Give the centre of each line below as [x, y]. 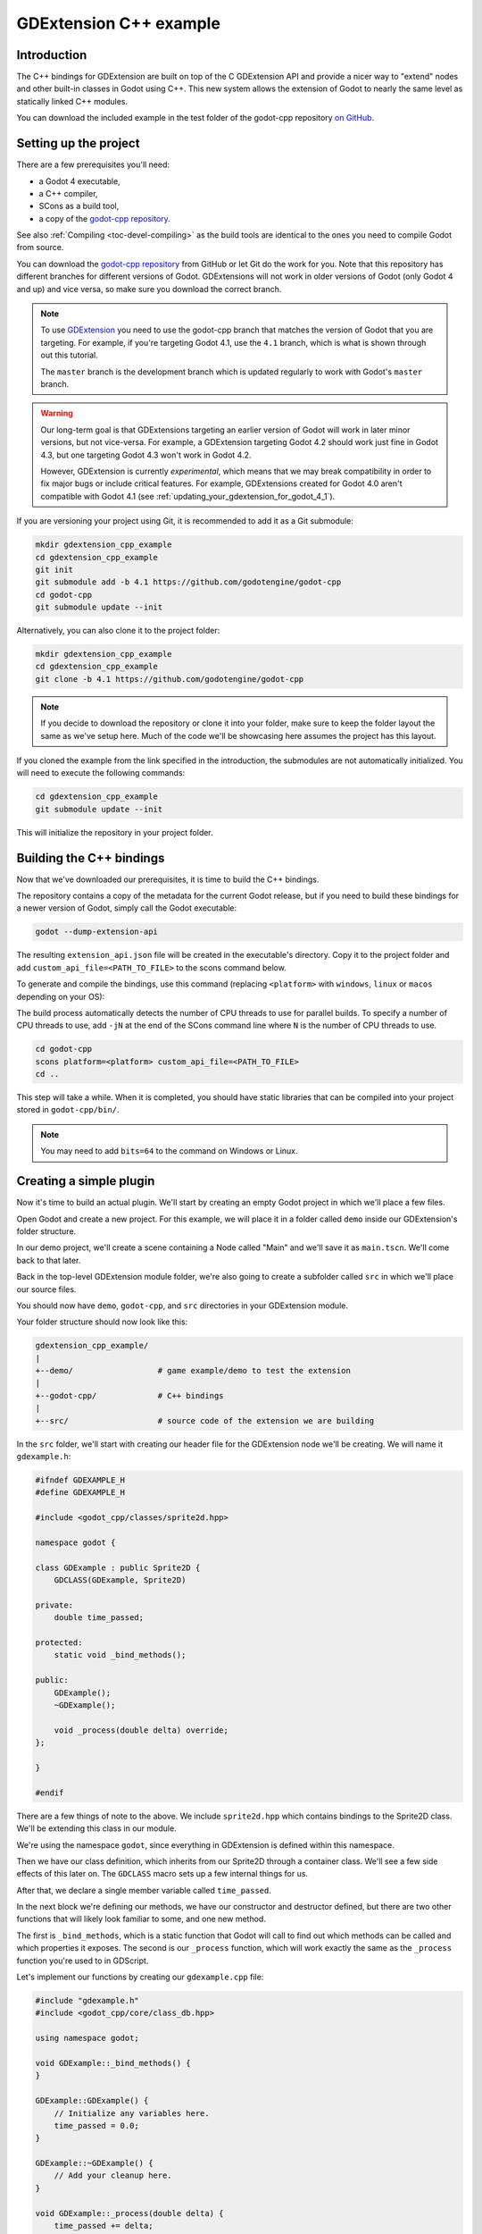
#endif [50, 1793]
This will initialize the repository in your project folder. [115, 832]
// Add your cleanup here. [113, 2175]
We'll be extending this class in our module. [97, 1828]
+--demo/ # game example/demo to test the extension [193, 1371]
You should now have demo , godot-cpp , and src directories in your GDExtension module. [182, 1306]
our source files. [46, 1289]
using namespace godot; [87, 2038]
